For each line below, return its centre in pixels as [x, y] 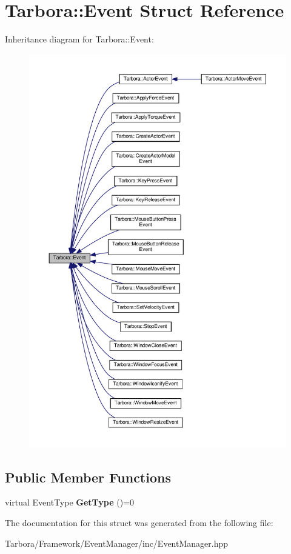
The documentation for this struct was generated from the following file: [139, 523]
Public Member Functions [88, 477]
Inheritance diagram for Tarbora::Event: [79, 39]
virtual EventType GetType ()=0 [70, 502]
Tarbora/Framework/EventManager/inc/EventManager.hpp [117, 543]
